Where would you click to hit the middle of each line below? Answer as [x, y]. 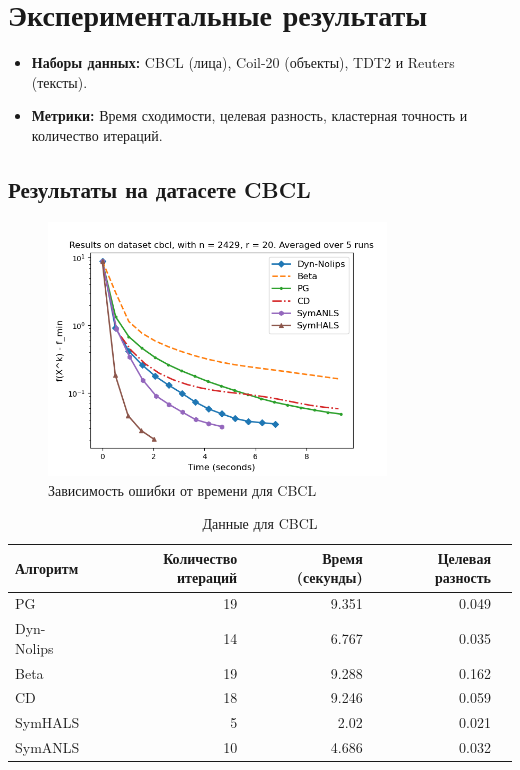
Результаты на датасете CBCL [159, 188]
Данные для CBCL [260, 523]
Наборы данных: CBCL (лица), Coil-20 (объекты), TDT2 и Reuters [243, 62]
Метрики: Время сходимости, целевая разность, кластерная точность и [249, 115]
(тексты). [59, 81]
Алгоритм [47, 567]
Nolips [34, 647]
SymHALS [47, 722]
